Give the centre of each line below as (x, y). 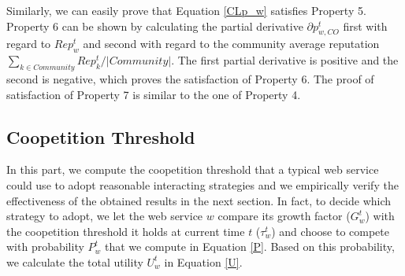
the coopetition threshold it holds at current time (126, 231)
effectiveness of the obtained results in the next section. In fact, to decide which (199, 200)
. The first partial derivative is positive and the (285, 60)
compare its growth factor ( (284, 216)
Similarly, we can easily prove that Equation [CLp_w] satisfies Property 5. (186, 10)
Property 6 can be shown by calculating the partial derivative (155, 26)
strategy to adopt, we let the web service (105, 216)
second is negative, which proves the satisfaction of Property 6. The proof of (190, 78)
